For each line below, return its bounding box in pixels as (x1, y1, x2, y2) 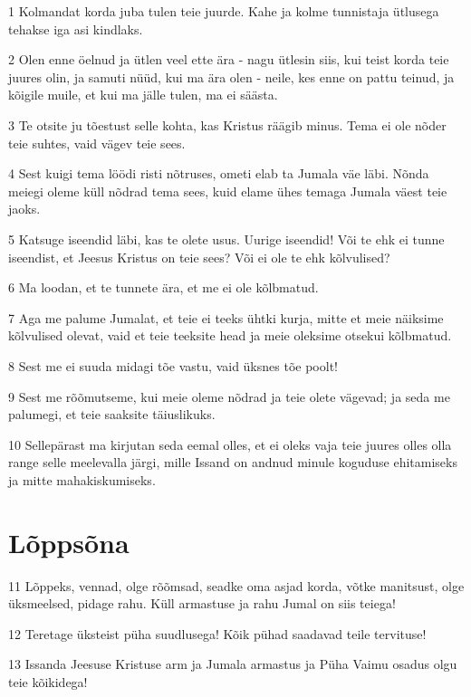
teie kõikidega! (8, 672, 88, 691)
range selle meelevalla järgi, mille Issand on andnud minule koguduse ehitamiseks (8, 453, 457, 472)
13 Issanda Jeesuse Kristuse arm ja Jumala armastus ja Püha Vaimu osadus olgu (8, 654, 457, 673)
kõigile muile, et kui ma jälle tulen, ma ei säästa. (8, 85, 278, 104)
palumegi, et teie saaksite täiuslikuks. (8, 405, 216, 424)
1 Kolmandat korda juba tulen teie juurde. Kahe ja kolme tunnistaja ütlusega (8, 2, 439, 20)
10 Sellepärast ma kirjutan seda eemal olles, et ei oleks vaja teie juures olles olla (8, 434, 452, 454)
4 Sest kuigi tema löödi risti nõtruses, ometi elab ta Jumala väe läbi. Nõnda (8, 164, 429, 183)
